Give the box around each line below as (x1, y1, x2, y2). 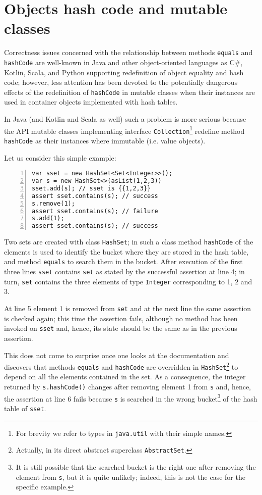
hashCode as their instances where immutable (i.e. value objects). (4, 135, 206, 145)
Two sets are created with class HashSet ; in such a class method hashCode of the (4, 236, 253, 247)
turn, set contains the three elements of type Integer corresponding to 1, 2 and (4, 276, 252, 286)
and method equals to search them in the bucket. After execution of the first (4, 256, 243, 267)
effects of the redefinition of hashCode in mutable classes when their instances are (4, 86, 255, 97)
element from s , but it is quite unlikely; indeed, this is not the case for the (16, 471, 245, 482)
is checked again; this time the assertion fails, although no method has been (4, 313, 238, 323)
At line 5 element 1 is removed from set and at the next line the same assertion (4, 303, 251, 314)
